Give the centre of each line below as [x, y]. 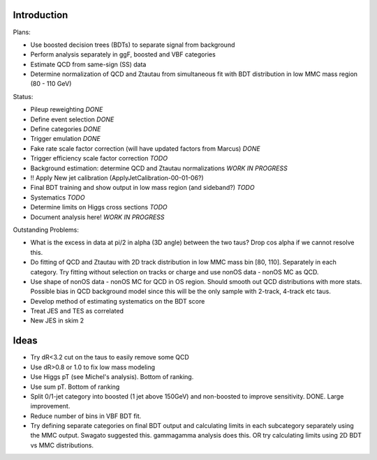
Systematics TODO [58, 197]
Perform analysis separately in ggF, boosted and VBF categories [123, 54]
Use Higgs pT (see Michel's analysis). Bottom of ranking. [112, 377]
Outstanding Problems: [46, 230]
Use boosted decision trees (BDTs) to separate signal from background [133, 45]
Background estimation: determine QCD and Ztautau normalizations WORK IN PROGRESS [159, 168]
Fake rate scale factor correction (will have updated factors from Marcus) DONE [146, 148]
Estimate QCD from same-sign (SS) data [88, 64]
